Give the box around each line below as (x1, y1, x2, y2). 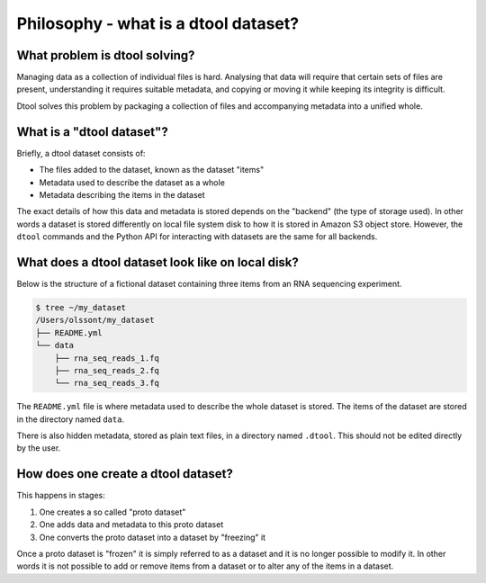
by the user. (16, 443, 61, 453)
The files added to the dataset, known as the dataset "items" (39, 165, 265, 175)
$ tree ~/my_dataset (35, 302, 126, 312)
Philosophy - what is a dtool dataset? (16, 13, 300, 33)
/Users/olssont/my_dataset (35, 315, 155, 326)
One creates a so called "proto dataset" (39, 507, 186, 517)
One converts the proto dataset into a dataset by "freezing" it (39, 532, 265, 543)
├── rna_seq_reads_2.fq (54, 365, 159, 375)
